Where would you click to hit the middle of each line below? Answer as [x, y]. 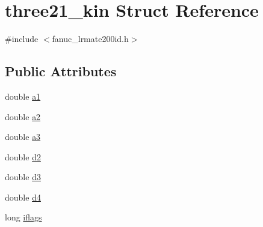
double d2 [23, 156]
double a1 [23, 96]
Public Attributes [61, 71]
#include [22, 39]
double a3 [23, 137]
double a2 [23, 116]
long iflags [23, 217]
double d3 [23, 177]
